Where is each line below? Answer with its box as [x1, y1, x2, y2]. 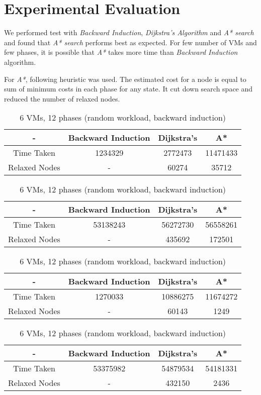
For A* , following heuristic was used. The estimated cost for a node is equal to [4, 73, 246, 84]
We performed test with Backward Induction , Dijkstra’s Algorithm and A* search [4, 27, 254, 38]
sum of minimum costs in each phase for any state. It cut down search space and [4, 83, 253, 94]
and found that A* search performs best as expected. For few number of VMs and [4, 37, 257, 47]
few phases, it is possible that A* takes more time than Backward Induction [4, 47, 238, 57]
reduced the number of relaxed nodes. [4, 93, 120, 104]
